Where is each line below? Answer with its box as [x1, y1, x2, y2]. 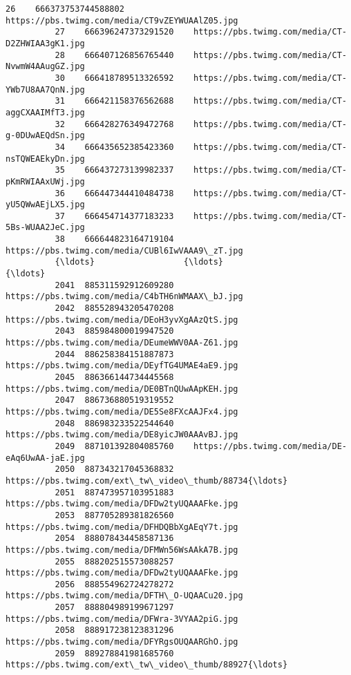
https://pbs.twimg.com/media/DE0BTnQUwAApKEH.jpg [6, 383, 238, 394]
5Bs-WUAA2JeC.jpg [6, 222, 85, 233]
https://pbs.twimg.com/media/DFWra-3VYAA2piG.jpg [6, 614, 238, 624]
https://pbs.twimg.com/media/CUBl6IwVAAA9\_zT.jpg [6, 245, 243, 256]
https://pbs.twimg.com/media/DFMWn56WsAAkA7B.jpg [6, 544, 238, 555]
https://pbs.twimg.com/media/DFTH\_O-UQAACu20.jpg [6, 591, 243, 601]
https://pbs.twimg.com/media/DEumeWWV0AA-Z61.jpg [6, 338, 238, 348]
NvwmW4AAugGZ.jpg [6, 61, 85, 72]
